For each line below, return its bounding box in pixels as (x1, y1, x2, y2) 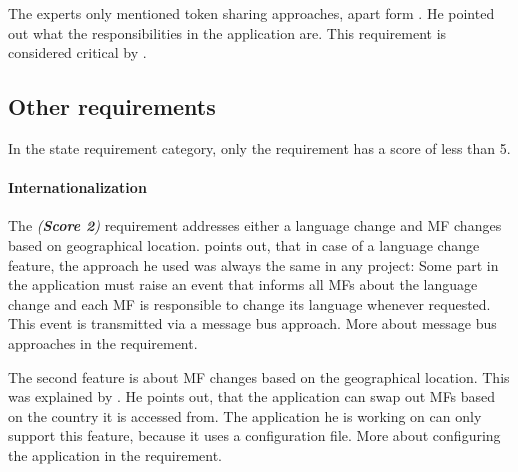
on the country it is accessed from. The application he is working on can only (8, 405, 482, 426)
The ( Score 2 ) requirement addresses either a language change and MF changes (8, 215, 502, 236)
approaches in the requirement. (8, 332, 198, 353)
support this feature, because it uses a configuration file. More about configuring (8, 425, 501, 446)
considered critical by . (8, 42, 147, 63)
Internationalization (8, 177, 147, 198)
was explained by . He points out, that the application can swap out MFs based (8, 386, 496, 407)
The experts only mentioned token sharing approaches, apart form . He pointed (8, 3, 495, 23)
